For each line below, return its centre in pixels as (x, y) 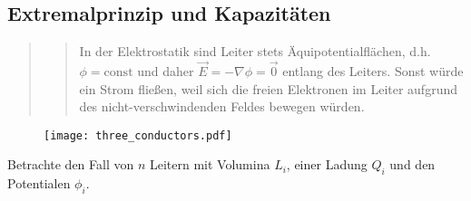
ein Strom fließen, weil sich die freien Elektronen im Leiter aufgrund (268, 88)
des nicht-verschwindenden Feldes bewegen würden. (222, 106)
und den (412, 164)
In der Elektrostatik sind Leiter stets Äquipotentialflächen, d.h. (255, 51)
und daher (166, 71)
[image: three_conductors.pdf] (138, 135)
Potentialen (39, 183)
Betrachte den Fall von (71, 164)
